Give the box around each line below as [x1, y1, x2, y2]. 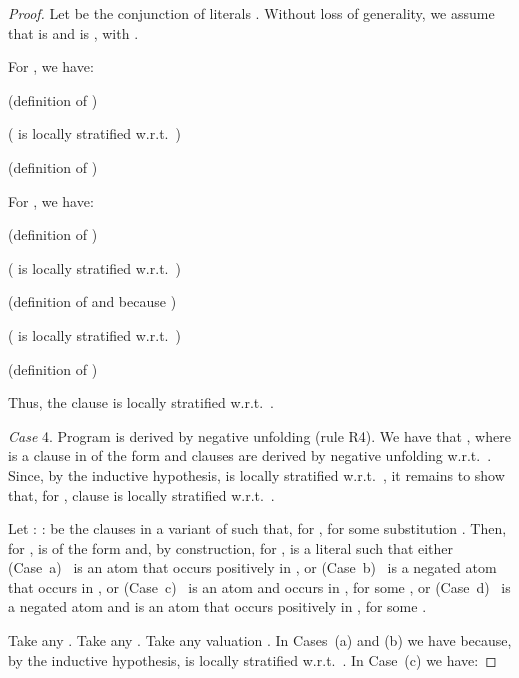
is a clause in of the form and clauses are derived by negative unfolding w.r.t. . [8, 445, 492, 466]
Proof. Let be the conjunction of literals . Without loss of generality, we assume [8, 3, 495, 23]
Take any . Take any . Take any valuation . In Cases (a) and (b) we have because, [8, 630, 512, 651]
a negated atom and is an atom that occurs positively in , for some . [8, 596, 427, 617]
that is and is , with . [8, 22, 139, 43]
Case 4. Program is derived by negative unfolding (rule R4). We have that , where [8, 425, 511, 446]
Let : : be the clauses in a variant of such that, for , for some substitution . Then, [8, 518, 507, 539]
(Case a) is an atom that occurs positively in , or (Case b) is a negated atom [8, 557, 497, 578]
